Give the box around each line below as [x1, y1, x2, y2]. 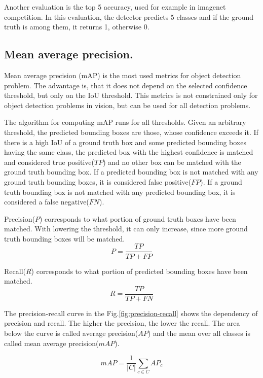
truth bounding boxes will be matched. [4, 233, 125, 244]
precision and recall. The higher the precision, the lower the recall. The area [4, 318, 240, 328]
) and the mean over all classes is [147, 327, 250, 338]
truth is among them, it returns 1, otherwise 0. [4, 21, 149, 32]
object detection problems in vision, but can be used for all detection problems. [4, 99, 251, 110]
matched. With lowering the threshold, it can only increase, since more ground [4, 223, 248, 234]
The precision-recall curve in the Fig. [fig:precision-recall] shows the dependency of [4, 307, 258, 318]
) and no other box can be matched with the [103, 156, 241, 167]
